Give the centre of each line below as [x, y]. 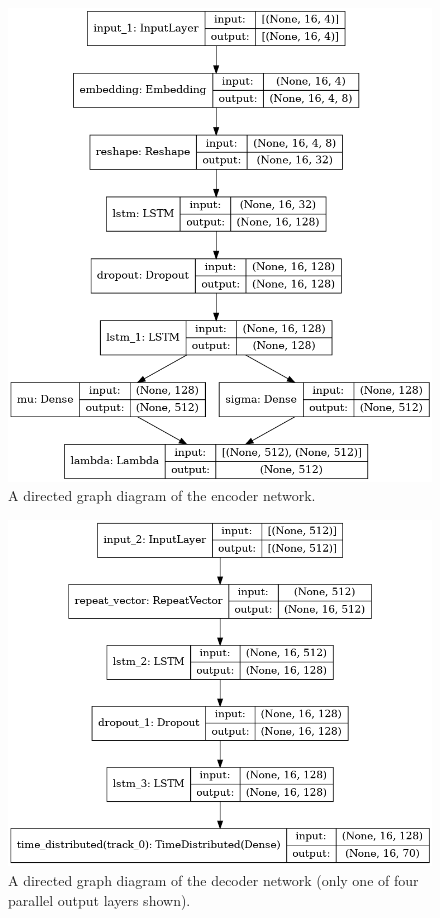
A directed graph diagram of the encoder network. [162, 495]
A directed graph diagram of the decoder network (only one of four [213, 879]
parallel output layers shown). [99, 899]
